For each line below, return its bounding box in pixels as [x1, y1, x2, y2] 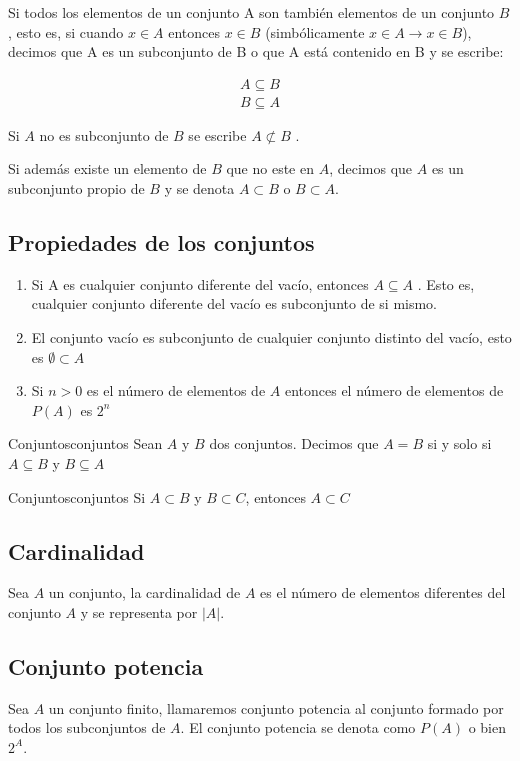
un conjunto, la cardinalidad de [48, 582, 241, 603]
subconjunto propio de [8, 178, 145, 199]
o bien [468, 717, 506, 738]
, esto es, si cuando [8, 21, 124, 42]
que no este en [226, 158, 314, 179]
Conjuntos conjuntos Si [8, 486, 146, 507]
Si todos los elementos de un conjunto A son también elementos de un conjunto [8, 2, 495, 22]
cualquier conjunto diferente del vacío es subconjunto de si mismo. [31, 293, 438, 314]
